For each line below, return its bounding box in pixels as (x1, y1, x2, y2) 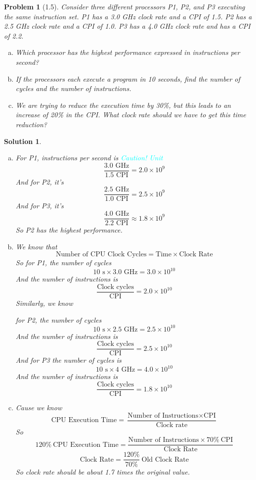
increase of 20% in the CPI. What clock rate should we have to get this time (15, 109, 246, 120)
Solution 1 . (4, 136, 42, 146)
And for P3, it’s (15, 200, 64, 211)
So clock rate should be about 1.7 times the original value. (15, 466, 190, 477)
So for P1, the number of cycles (15, 257, 112, 268)
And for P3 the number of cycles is (15, 355, 122, 365)
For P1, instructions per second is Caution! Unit (15, 152, 163, 163)
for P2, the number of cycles (15, 314, 102, 325)
